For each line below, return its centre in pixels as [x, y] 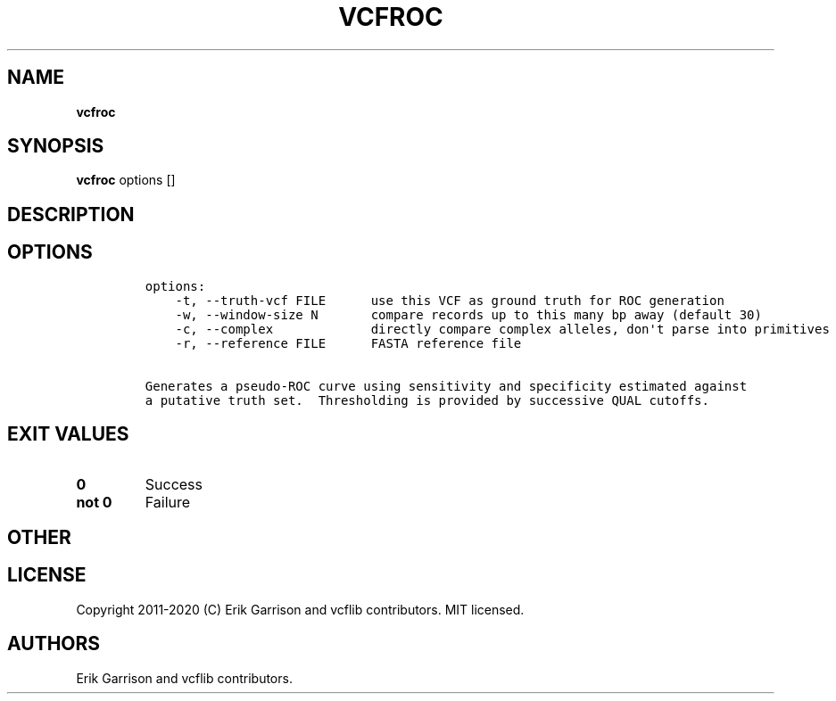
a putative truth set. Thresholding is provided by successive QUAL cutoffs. [427, 400]
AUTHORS [54, 644]
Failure [168, 502]
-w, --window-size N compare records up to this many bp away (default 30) [468, 314]
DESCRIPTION [71, 214]
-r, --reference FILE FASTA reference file [348, 343]
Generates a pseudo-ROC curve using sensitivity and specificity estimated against [446, 386]
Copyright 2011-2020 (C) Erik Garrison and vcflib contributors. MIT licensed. [300, 609]
